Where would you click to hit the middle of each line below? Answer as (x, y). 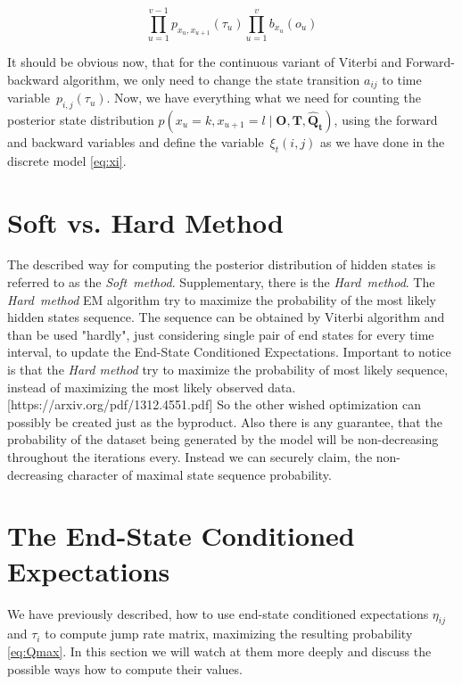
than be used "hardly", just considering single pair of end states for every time (221, 334)
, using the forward (386, 119)
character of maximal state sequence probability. (199, 474)
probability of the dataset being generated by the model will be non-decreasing (223, 439)
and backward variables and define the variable (136, 141)
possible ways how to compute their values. (125, 668)
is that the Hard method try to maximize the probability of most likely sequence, (228, 370)
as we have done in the (383, 141)
